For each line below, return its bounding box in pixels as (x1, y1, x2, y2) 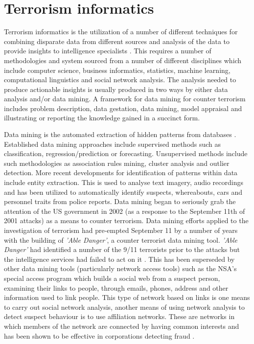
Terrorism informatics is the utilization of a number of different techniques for (4, 26, 238, 37)
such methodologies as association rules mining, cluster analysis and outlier (4, 158, 230, 168)
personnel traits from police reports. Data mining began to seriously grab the (4, 196, 236, 206)
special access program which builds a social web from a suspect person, (4, 273, 220, 283)
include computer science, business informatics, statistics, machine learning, (4, 65, 231, 75)
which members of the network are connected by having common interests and (4, 321, 239, 331)
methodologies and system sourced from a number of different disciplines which (4, 55, 242, 65)
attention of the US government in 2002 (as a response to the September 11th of (4, 206, 245, 216)
